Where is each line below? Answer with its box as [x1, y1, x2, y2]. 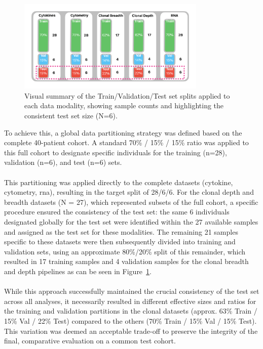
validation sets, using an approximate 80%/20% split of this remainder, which [4, 246, 246, 256]
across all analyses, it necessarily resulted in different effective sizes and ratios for [4, 295, 256, 306]
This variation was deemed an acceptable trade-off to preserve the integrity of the [4, 325, 258, 336]
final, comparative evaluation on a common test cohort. [4, 335, 176, 346]
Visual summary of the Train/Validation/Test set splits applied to [24, 90, 230, 101]
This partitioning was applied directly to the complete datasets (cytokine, [4, 177, 233, 187]
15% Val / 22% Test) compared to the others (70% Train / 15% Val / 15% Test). [4, 315, 257, 326]
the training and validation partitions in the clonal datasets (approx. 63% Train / [4, 306, 257, 316]
